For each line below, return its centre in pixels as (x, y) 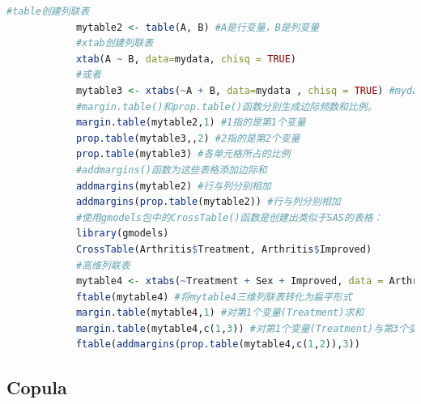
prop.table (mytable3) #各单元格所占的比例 (183, 154)
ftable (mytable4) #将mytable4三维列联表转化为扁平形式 (214, 297)
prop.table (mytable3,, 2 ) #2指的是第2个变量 (188, 138)
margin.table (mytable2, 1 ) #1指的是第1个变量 (191, 123)
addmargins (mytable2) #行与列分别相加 (173, 186)
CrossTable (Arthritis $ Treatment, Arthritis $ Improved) (224, 249)
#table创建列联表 (48, 11)
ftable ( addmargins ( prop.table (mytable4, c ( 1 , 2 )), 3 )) (218, 344)
